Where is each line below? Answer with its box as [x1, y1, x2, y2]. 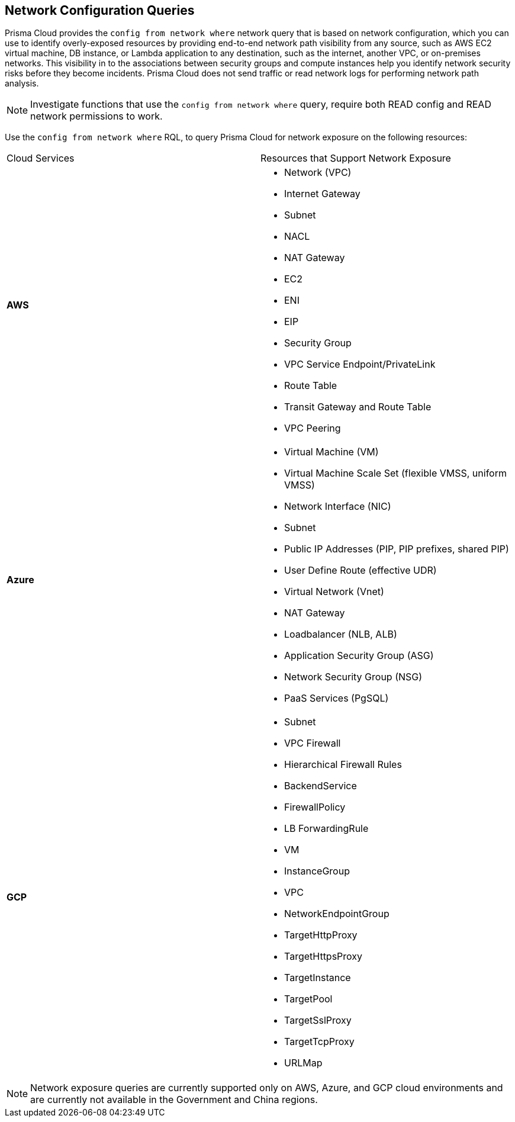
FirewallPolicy [284, 801, 346, 814]
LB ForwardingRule [284, 822, 369, 835]
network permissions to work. [30, 110, 163, 123]
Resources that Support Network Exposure [260, 152, 451, 165]
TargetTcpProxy [284, 1036, 355, 1048]
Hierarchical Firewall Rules [284, 758, 402, 771]
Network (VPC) [284, 166, 352, 179]
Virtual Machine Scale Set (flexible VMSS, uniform [284, 467, 507, 480]
